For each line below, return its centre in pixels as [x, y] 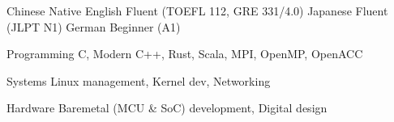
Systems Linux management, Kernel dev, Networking [139, 80]
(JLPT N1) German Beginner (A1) [94, 26]
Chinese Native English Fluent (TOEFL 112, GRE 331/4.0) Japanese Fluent [197, 11]
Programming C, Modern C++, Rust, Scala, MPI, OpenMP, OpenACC [185, 54]
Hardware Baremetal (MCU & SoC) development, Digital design [167, 108]
